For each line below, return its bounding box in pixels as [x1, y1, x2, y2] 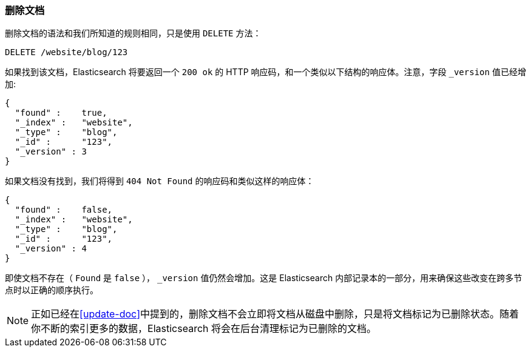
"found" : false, [15, 205, 113, 215]
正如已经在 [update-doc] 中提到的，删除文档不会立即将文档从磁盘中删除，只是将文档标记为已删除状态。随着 [31, 308, 519, 320]
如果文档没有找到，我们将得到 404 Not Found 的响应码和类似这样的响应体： [5, 176, 314, 187]
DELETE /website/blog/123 [5, 47, 128, 58]
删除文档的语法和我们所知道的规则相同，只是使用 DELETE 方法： [5, 28, 262, 39]
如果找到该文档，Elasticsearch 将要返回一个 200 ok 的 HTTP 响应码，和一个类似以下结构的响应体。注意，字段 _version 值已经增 [5, 67, 526, 78]
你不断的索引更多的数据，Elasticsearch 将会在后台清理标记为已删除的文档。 [31, 322, 377, 335]
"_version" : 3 [15, 147, 87, 157]
